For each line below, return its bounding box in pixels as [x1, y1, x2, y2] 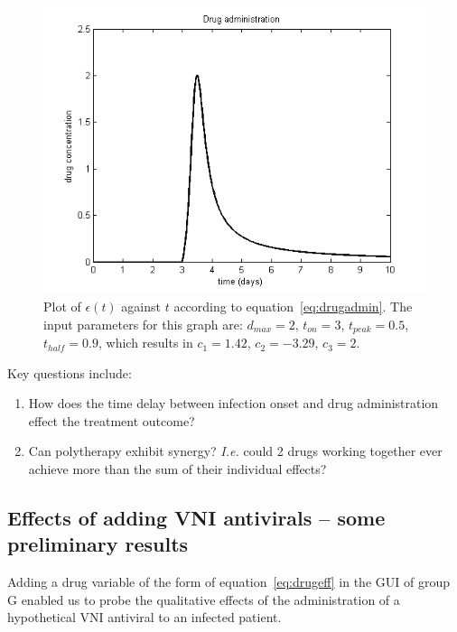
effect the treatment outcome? [28, 411, 195, 430]
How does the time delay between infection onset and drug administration [28, 394, 439, 413]
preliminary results [7, 530, 189, 558]
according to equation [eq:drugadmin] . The [173, 297, 413, 316]
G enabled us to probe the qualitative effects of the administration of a [7, 590, 400, 609]
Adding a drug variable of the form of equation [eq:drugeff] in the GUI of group [7, 572, 450, 591]
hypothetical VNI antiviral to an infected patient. [7, 608, 282, 627]
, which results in [98, 333, 193, 352]
